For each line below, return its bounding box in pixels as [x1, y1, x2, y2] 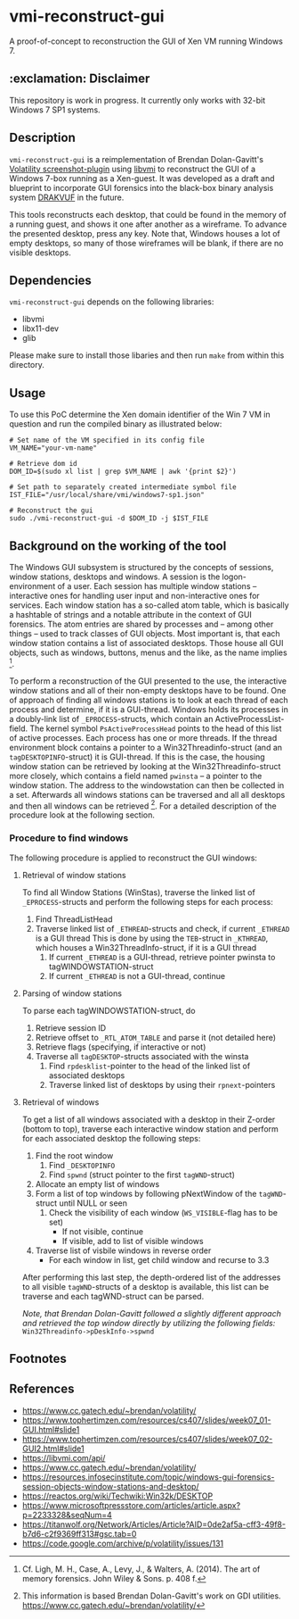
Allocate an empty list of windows [35, 1178, 160, 1189]
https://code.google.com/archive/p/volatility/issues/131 [21, 1538, 224, 1548]
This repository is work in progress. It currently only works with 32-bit [9, 95, 266, 105]
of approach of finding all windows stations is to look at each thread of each [9, 694, 288, 705]
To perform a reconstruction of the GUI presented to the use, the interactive [9, 676, 287, 686]
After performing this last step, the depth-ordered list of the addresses [21, 1272, 281, 1283]
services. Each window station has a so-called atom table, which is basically [9, 600, 289, 610]
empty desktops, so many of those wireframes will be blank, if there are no [9, 237, 284, 248]
